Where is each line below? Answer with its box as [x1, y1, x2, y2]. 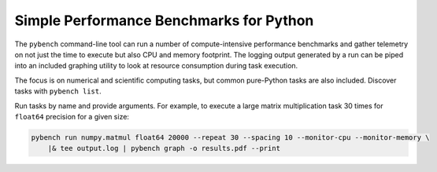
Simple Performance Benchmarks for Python [14, 12, 314, 29]
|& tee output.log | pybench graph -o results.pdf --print [47, 144, 281, 153]
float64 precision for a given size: [14, 112, 130, 121]
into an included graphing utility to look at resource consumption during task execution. [14, 61, 298, 71]
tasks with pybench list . [14, 86, 102, 96]
